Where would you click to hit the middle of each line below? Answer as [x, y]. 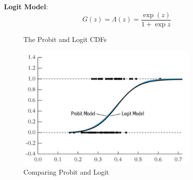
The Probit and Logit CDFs [65, 39]
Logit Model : [26, 6]
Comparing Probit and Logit [66, 172]
